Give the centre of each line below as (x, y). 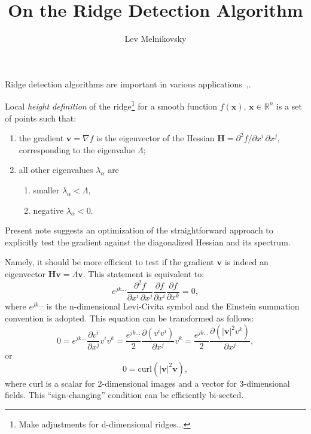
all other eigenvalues (56, 170)
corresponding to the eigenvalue (77, 149)
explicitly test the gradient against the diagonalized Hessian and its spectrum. (148, 242)
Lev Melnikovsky (155, 39)
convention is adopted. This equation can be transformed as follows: (129, 318)
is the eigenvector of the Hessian (155, 138)
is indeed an (246, 262)
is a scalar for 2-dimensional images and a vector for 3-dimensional (168, 383)
